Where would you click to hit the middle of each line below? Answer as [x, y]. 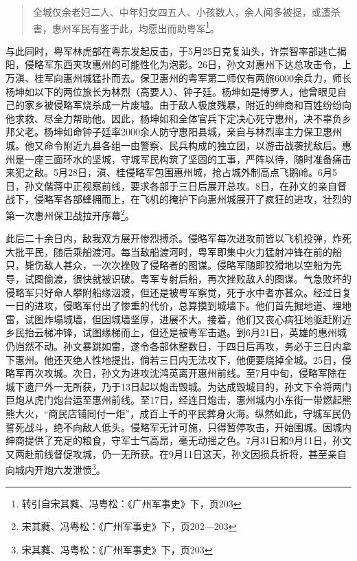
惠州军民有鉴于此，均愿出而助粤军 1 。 [136, 27]
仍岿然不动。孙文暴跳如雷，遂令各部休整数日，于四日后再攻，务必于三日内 [174, 345]
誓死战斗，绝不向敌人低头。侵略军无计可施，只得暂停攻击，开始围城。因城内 [178, 427]
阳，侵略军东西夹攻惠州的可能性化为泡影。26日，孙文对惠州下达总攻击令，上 [178, 64]
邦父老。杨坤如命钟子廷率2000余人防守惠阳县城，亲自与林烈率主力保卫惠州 [174, 132]
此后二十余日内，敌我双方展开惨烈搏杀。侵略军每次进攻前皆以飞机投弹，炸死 [178, 238]
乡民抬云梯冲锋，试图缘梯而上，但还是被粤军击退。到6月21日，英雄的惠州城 [176, 332]
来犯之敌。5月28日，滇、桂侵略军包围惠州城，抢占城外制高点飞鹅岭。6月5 [171, 172]
